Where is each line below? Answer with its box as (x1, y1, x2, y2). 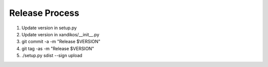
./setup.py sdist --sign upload (21, 53, 83, 59)
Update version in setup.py (21, 25, 77, 31)
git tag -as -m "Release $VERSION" (21, 45, 94, 52)
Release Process (9, 7, 79, 18)
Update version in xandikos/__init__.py (21, 31, 99, 37)
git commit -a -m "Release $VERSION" (21, 39, 101, 45)
